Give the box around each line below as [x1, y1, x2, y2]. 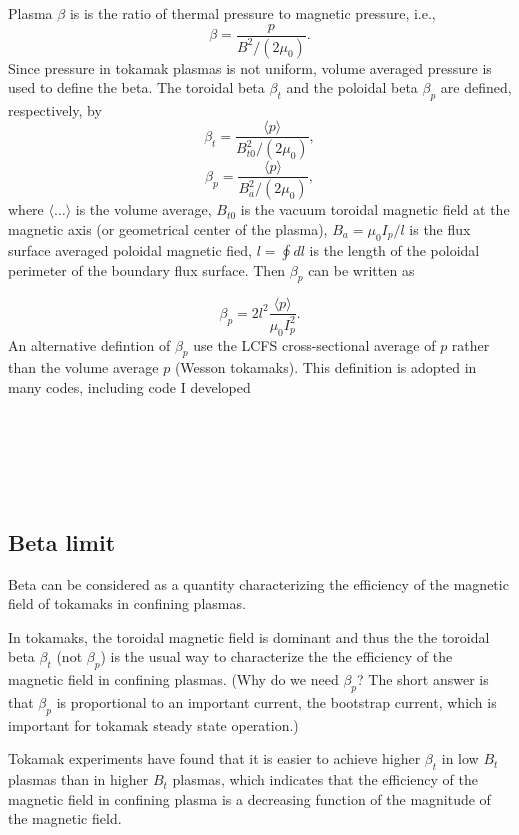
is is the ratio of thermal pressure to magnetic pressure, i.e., [69, 3, 436, 23]
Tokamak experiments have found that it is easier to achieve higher [8, 748, 421, 769]
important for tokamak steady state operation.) [8, 714, 299, 735]
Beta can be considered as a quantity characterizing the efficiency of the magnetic [8, 573, 509, 594]
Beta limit [8, 526, 116, 557]
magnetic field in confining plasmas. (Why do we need [8, 669, 339, 690]
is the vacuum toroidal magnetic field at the [240, 199, 510, 220]
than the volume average [8, 357, 159, 378]
